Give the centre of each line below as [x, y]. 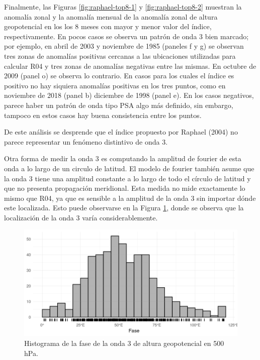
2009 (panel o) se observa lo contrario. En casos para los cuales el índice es [119, 76]
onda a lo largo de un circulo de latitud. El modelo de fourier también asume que [129, 168]
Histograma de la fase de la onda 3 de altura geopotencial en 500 [124, 343]
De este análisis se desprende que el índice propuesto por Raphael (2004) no [121, 132]
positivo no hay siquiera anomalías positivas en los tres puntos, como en [115, 85]
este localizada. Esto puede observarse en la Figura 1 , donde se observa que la [124, 208]
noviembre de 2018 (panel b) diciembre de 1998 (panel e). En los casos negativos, [129, 95]
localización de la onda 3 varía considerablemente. [81, 217]
